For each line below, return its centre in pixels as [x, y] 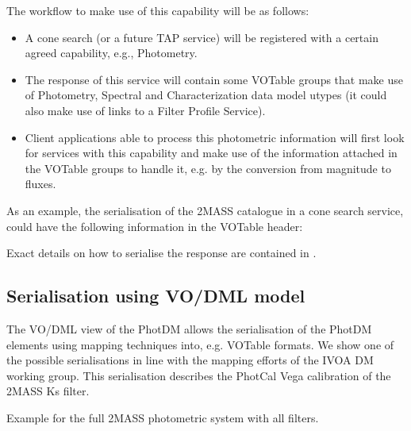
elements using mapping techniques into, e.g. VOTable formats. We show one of [200, 344]
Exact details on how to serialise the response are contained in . [161, 253]
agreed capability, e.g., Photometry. [111, 53]
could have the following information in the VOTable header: [155, 226]
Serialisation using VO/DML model [156, 296]
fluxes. [40, 184]
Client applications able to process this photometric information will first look [215, 137]
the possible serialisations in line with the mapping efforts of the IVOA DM [190, 360]
